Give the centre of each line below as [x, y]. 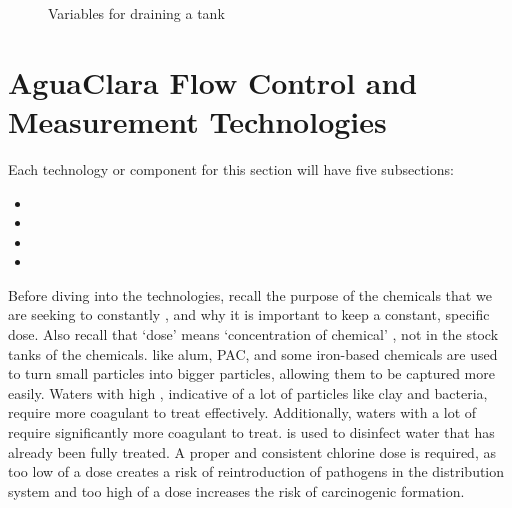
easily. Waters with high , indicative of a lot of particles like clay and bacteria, [248, 392]
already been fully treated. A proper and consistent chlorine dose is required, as [252, 451]
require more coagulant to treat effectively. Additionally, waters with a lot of [242, 412]
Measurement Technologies [197, 120]
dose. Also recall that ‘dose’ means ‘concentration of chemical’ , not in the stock [253, 334]
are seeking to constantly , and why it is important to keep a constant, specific [249, 314]
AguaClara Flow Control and [213, 81]
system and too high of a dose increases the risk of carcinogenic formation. [236, 490]
